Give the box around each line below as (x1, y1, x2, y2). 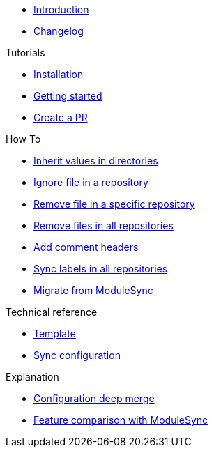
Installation (33, 68, 84, 80)
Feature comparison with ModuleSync (33, 414, 208, 426)
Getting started (33, 90, 102, 102)
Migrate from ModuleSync (33, 284, 153, 296)
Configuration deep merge (33, 392, 155, 404)
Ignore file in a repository (33, 176, 148, 188)
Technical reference (6, 306, 98, 318)
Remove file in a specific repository (33, 198, 195, 210)
